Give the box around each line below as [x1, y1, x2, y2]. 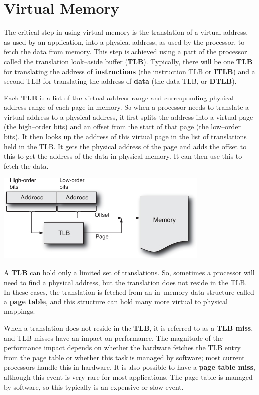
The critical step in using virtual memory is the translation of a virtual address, [4, 27, 248, 37]
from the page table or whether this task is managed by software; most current [4, 352, 245, 362]
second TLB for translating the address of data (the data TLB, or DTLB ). [4, 76, 237, 86]
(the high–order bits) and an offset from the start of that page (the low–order [4, 121, 241, 132]
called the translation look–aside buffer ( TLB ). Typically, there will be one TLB [4, 56, 253, 66]
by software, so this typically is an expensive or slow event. [4, 381, 184, 392]
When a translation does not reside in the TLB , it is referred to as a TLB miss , [4, 323, 253, 333]
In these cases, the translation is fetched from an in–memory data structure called [4, 287, 254, 297]
